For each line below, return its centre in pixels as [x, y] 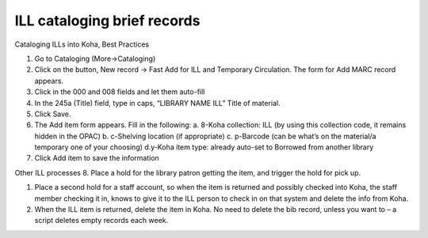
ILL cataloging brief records [107, 21]
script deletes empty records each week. [101, 221]
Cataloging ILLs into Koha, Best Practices [82, 44]
